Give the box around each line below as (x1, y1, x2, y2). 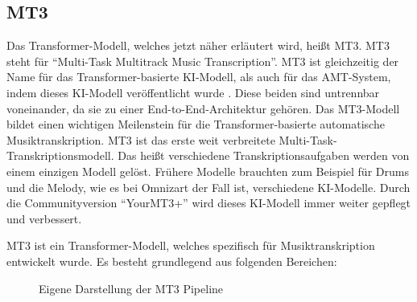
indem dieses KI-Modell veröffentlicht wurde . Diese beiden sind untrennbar (6, 84, 380, 100)
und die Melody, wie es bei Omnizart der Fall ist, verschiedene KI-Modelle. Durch (6, 178, 411, 195)
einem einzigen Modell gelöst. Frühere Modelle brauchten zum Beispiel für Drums (6, 162, 409, 179)
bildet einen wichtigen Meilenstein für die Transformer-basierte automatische (6, 116, 385, 133)
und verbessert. (6, 210, 82, 226)
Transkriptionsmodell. (6, 147, 114, 164)
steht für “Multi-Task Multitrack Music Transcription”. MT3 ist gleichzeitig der (6, 52, 399, 69)
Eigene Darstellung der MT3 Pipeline (39, 280, 224, 296)
